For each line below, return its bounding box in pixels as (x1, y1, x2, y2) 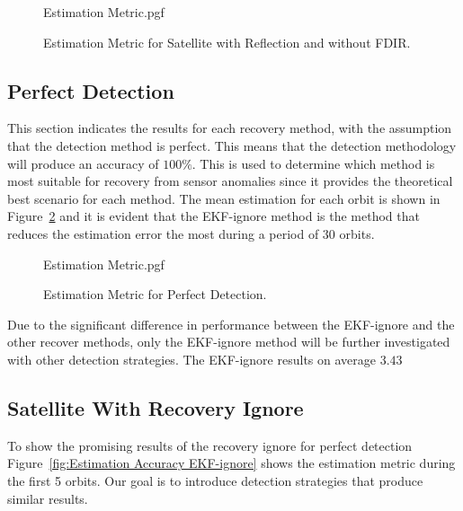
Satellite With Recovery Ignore (7, 393, 304, 421)
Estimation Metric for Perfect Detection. (43, 285, 267, 304)
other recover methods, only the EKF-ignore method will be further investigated (7, 332, 450, 351)
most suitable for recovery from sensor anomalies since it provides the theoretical (7, 172, 453, 190)
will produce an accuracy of (7, 154, 159, 172)
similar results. (7, 489, 88, 507)
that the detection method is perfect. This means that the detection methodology (7, 136, 457, 154)
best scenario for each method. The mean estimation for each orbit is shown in (7, 189, 441, 207)
